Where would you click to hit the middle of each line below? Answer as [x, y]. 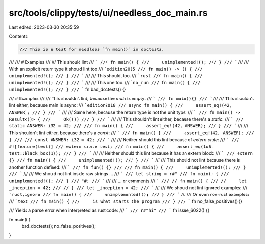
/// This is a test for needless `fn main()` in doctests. [92, 49]
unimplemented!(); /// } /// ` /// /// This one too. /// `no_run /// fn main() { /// [105, 83]
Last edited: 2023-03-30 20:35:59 [44, 27]
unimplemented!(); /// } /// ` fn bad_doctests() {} [67, 89]
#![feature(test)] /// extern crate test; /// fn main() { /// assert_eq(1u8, [111, 146]
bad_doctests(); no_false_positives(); [58, 226]
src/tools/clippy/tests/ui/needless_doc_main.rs [108, 13]
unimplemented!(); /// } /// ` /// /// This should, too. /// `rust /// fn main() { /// [106, 75]
